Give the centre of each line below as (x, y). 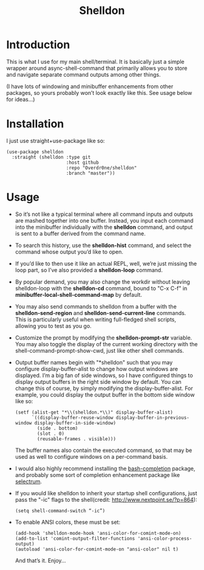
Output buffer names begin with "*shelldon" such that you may (94, 362)
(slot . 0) (51, 433)
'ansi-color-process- (165, 538)
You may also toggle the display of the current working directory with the (106, 344)
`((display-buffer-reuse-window (72, 417)
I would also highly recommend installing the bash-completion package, (105, 468)
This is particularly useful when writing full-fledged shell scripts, (96, 319)
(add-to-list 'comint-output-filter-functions (75, 538)
